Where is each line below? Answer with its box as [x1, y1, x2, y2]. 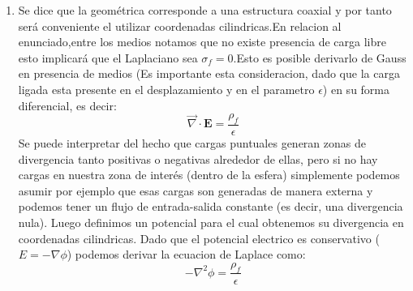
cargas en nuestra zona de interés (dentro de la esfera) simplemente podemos [18, 166, 400, 183]
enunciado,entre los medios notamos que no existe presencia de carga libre [18, 33, 386, 50]
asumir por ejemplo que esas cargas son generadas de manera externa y [18, 182, 373, 199]
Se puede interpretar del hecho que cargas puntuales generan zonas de [18, 134, 366, 151]
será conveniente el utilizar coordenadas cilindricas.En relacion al [18, 17, 342, 34]
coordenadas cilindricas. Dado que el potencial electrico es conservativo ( [18, 229, 380, 246]
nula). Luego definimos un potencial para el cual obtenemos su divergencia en [18, 213, 404, 230]
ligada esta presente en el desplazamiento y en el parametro [18, 80, 315, 97]
